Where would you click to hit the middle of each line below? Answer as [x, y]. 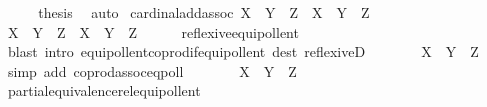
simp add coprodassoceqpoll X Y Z [152, 70]
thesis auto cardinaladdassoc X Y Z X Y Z [204, 12]
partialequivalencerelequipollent [104, 90]
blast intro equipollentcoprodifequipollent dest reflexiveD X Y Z [243, 51]
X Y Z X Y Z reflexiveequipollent [153, 31]
